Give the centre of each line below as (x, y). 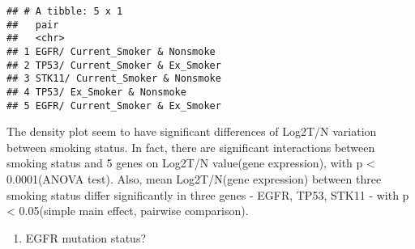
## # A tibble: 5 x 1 (65, 11)
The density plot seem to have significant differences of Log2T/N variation (192, 131)
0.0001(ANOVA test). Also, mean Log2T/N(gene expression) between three (194, 179)
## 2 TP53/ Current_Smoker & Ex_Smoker (114, 65)
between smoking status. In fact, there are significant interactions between (191, 147)
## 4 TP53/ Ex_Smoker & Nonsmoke (96, 92)
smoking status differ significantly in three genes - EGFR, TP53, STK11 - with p (208, 194)
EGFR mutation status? (86, 237)
